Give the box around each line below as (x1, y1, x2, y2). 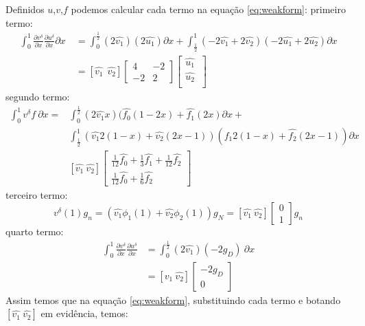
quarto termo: (5, 224, 64, 238)
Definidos (5, 2, 45, 16)
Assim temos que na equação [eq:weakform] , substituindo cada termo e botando (5, 292, 341, 307)
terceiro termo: (5, 188, 68, 202)
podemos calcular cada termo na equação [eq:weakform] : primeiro (71, 2, 346, 16)
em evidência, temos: (40, 306, 128, 320)
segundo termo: (5, 89, 70, 104)
